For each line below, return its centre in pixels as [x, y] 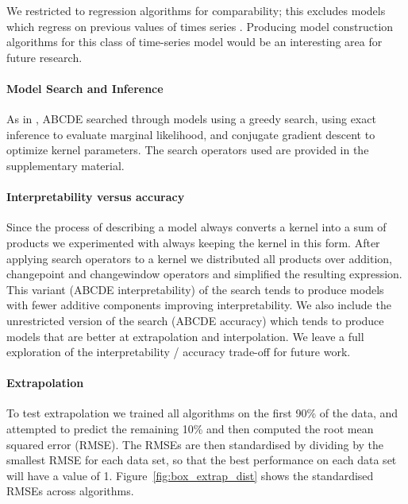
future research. [44, 57]
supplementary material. [65, 165]
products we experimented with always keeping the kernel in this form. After [193, 242]
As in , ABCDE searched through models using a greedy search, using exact [191, 119]
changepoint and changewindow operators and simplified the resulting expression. [204, 274]
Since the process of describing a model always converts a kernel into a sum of [196, 227]
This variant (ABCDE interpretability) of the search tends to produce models [195, 289]
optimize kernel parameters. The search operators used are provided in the [188, 150]
